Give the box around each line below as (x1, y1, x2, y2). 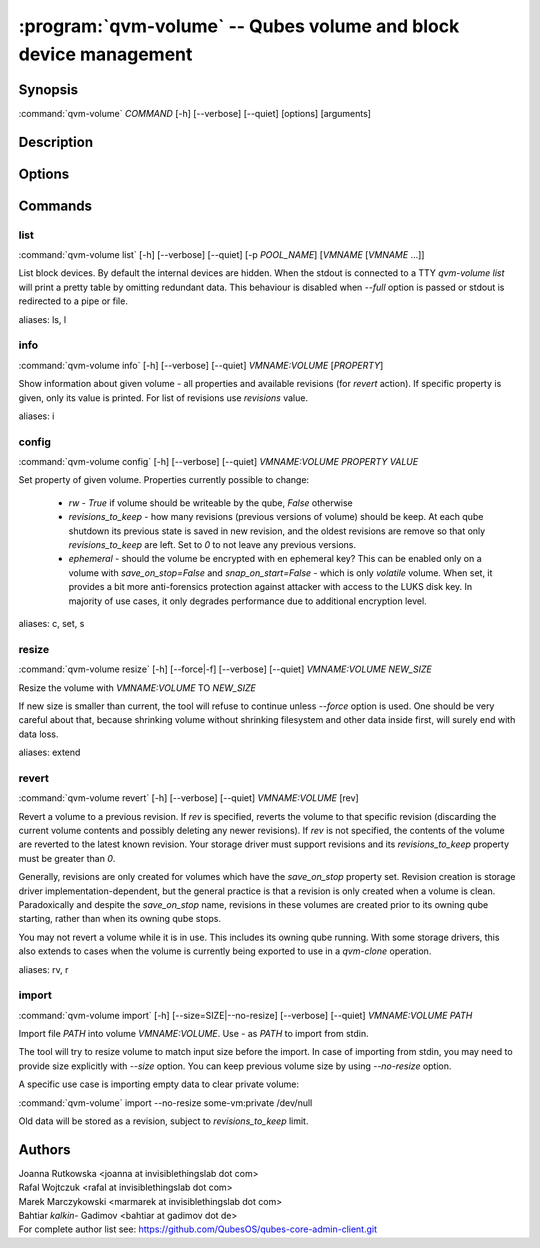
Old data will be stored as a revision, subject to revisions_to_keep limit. (18, 1115, 309, 1127)
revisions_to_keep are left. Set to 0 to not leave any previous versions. (68, 539, 357, 551)
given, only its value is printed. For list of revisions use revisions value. (18, 391, 309, 404)
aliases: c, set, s (18, 617, 85, 629)
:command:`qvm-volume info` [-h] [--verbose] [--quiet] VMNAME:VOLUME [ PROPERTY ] (18, 359, 384, 371)
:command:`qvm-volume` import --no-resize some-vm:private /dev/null (18, 1096, 313, 1109)
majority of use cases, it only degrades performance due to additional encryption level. (68, 595, 427, 607)
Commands (18, 197, 93, 214)
